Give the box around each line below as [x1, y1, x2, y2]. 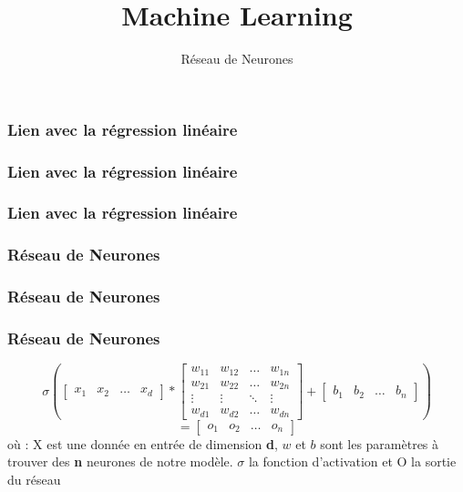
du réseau [7, 469, 61, 488]
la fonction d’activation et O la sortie [248, 452, 457, 471]
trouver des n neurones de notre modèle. [7, 452, 233, 471]
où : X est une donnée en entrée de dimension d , [7, 434, 278, 453]
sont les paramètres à [320, 434, 439, 453]
